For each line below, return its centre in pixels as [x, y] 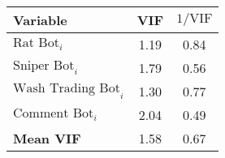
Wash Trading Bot [67, 89]
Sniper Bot [44, 65]
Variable [40, 20]
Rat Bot [36, 43]
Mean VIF [47, 138]
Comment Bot [54, 114]
